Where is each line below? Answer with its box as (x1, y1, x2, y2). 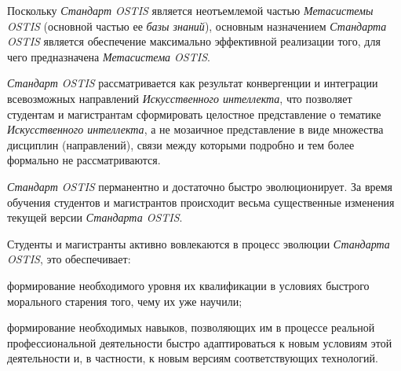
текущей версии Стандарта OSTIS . (7, 209, 183, 226)
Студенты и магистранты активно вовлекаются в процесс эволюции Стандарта (7, 235, 390, 252)
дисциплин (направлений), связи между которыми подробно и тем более (7, 136, 355, 152)
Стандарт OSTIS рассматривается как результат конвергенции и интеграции (7, 75, 378, 91)
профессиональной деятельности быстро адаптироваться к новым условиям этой (7, 334, 392, 351)
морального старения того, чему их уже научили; (7, 292, 242, 309)
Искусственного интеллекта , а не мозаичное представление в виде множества (7, 121, 384, 138)
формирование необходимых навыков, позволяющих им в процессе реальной (7, 319, 375, 336)
